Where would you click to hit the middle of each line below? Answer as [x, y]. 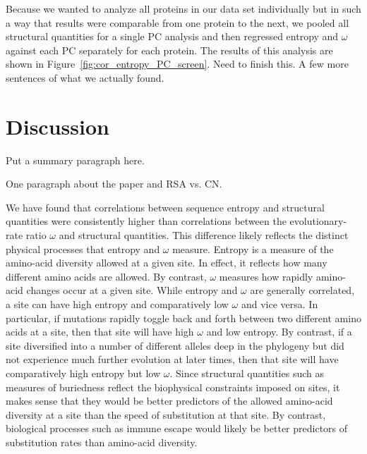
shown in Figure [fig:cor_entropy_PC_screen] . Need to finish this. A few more [177, 64]
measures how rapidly [266, 276]
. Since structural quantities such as [247, 373]
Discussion [58, 126]
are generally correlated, [302, 290]
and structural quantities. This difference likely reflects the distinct [204, 235]
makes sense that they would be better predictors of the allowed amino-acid [169, 401]
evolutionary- [318, 221]
